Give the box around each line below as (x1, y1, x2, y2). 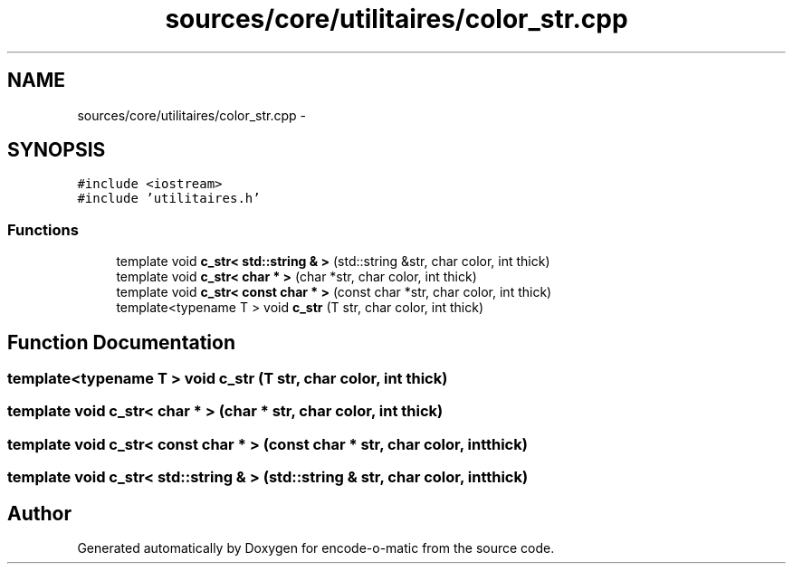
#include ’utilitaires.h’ (77, 191, 261, 206)
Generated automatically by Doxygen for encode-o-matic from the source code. (77, 540, 555, 556)
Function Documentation (7, 330, 235, 354)
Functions (7, 220, 79, 239)
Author (7, 501, 72, 525)
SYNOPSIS (7, 138, 106, 162)
